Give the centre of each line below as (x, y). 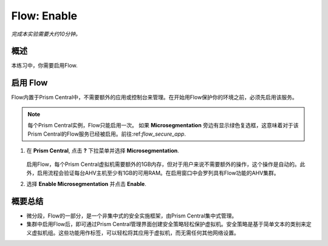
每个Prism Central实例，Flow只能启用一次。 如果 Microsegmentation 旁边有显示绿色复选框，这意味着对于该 (163, 125)
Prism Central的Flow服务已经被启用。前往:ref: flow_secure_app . (107, 134)
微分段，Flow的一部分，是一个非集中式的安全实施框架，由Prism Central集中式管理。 (132, 216)
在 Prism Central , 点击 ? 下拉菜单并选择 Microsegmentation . (103, 150)
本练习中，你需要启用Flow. (45, 65)
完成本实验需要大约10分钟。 (46, 34)
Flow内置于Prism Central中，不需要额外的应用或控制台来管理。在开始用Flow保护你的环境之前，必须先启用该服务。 (154, 98)
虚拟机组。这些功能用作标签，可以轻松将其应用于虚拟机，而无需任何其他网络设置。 (135, 233)
